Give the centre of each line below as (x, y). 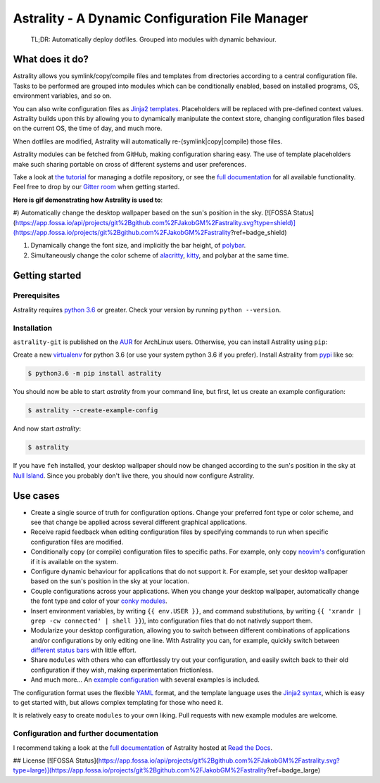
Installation (33, 328)
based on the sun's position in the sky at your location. (110, 581)
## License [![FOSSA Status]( (56, 760)
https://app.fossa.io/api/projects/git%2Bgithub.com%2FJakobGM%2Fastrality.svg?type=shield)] (155, 222)
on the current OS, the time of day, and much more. (88, 128)
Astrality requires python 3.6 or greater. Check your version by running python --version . (147, 310)
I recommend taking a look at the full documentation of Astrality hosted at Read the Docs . (142, 747)
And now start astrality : (47, 428)
